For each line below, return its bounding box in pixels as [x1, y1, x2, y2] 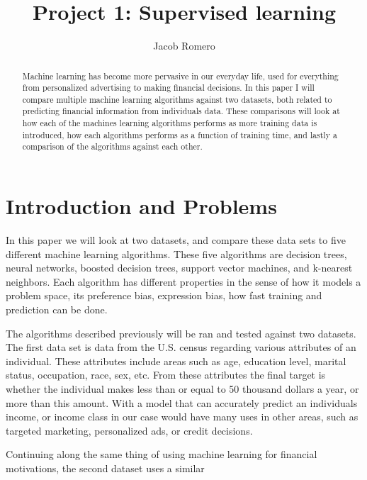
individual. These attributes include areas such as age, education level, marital [6, 353, 346, 368]
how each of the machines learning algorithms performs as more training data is [22, 117, 317, 129]
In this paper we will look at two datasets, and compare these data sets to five [6, 233, 346, 247]
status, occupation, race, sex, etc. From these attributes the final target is [6, 367, 326, 382]
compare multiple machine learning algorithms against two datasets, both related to [22, 93, 332, 105]
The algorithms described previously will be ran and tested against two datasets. [6, 325, 356, 340]
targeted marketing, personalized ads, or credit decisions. [6, 423, 253, 437]
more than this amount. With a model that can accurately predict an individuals [6, 395, 358, 410]
